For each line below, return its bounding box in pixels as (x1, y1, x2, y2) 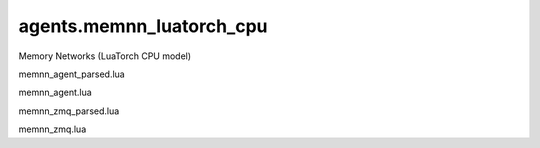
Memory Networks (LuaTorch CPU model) (18, 50, 192, 62)
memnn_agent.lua (18, 86, 92, 99)
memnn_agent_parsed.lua (18, 68, 125, 80)
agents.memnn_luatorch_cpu (18, 15, 269, 37)
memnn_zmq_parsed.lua (18, 105, 120, 117)
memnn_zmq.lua (18, 123, 87, 135)
